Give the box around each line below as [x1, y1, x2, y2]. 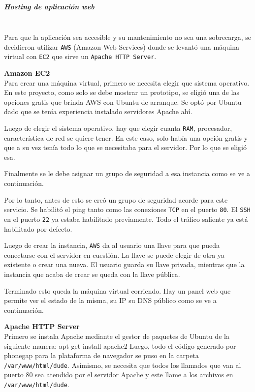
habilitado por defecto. [4, 223, 72, 234]
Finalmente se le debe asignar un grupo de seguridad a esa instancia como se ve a [4, 168, 251, 179]
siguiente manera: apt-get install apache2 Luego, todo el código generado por [4, 340, 236, 351]
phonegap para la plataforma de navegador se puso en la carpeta [4, 350, 199, 361]
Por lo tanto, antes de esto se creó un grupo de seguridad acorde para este [4, 194, 228, 205]
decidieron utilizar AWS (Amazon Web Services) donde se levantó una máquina [4, 41, 239, 52]
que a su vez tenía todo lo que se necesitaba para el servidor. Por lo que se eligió [4, 142, 247, 152]
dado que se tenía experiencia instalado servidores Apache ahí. [4, 106, 192, 117]
